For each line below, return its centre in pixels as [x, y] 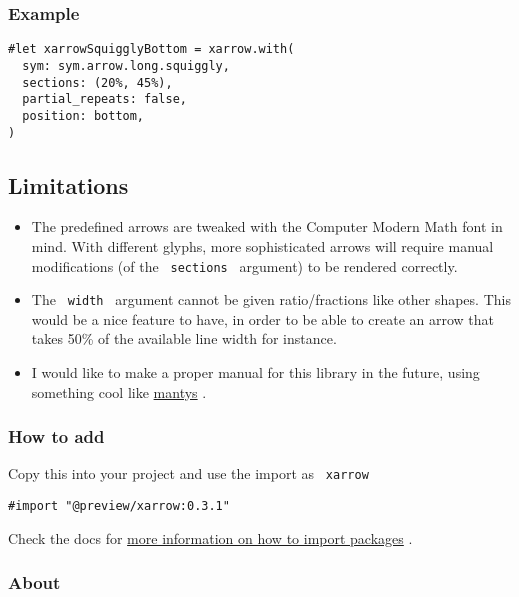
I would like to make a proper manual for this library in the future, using [255, 372]
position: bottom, [83, 115]
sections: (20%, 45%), [97, 82]
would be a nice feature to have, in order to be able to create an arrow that [263, 318]
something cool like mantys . [119, 391]
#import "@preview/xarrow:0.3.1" [119, 506]
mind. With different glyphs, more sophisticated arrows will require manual [262, 245]
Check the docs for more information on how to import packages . [210, 537]
